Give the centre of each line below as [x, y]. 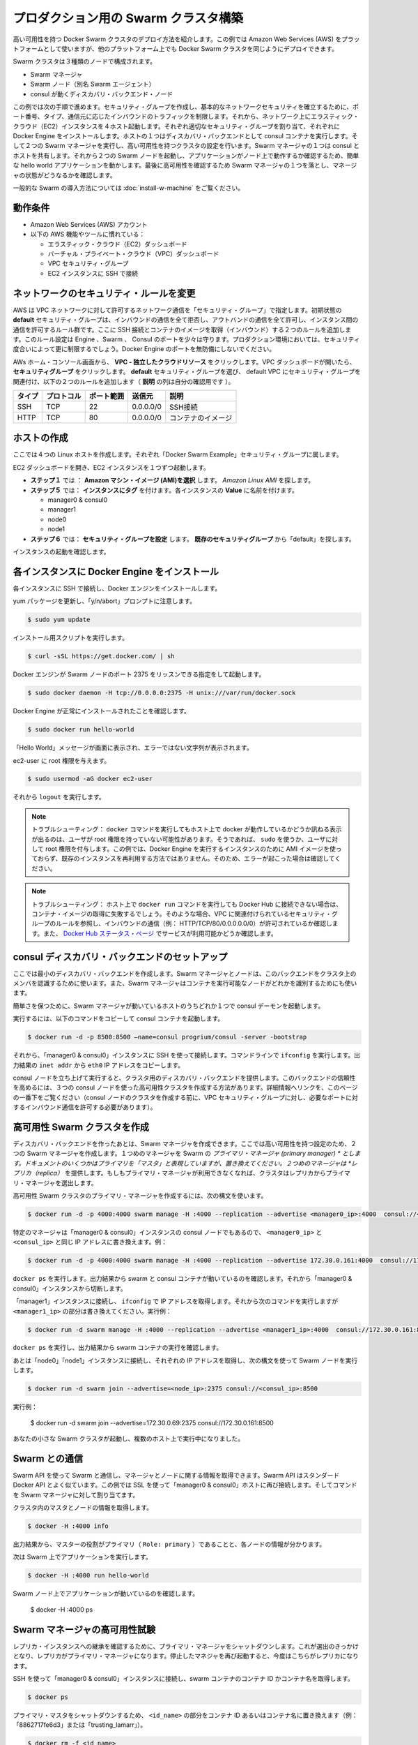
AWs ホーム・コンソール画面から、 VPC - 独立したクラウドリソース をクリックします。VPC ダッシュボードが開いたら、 [184, 362]
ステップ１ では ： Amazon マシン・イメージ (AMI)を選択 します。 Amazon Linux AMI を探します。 [172, 480]
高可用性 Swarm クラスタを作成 [81, 1127]
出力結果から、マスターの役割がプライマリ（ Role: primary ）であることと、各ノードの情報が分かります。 [169, 1544]
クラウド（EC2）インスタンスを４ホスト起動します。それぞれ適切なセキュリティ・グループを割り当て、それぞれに [177, 126]
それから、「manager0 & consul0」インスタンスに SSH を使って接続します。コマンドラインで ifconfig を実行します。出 [187, 1055]
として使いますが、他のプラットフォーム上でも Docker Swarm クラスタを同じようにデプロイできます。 [190, 48]
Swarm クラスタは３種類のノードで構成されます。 [85, 61]
